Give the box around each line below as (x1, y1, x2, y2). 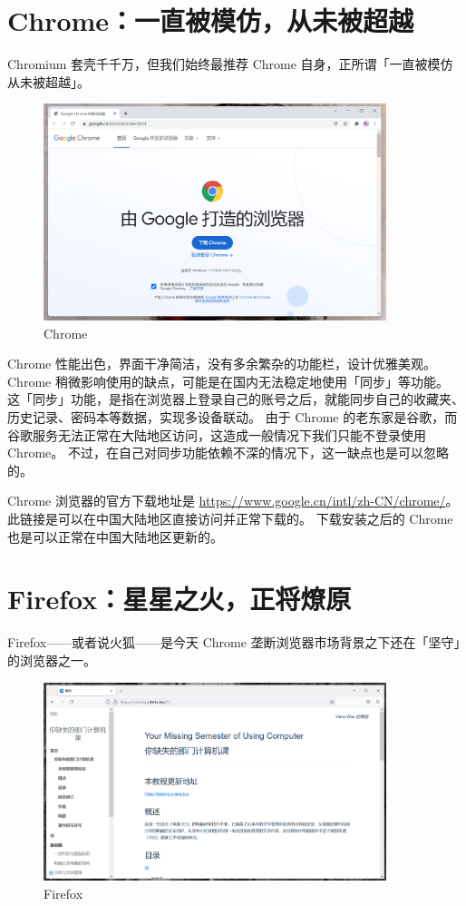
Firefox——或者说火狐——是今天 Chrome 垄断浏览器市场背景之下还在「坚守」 (7, 633, 461, 652)
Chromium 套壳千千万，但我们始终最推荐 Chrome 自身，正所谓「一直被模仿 (7, 54, 453, 74)
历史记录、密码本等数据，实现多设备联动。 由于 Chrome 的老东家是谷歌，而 (7, 408, 458, 427)
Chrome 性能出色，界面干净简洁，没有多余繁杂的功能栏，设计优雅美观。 (7, 354, 436, 373)
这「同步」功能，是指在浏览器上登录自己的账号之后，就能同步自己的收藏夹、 (7, 389, 464, 409)
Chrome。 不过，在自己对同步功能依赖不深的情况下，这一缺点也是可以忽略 (7, 443, 449, 462)
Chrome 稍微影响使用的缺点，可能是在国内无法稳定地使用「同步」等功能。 (7, 371, 449, 390)
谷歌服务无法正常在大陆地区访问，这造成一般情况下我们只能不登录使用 (7, 425, 426, 444)
